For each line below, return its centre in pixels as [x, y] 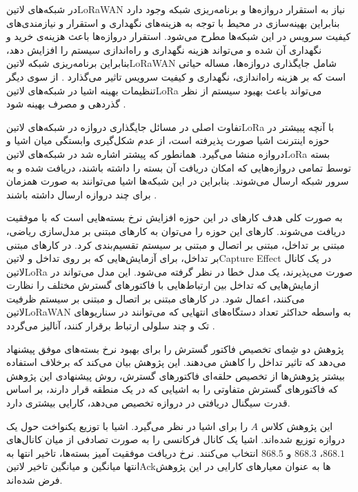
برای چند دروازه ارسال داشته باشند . [82, 194]
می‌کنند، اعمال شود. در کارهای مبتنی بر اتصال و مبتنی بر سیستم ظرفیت [156, 298]
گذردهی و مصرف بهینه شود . [66, 104]
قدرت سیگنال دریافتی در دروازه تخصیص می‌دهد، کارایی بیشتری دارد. [148, 403]
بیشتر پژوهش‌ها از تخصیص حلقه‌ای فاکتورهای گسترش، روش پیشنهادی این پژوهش [176, 375]
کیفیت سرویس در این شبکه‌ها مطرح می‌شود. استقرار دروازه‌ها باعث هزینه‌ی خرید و [179, 36]
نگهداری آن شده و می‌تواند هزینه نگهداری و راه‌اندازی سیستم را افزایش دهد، [164, 49]
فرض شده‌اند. [34, 480]
